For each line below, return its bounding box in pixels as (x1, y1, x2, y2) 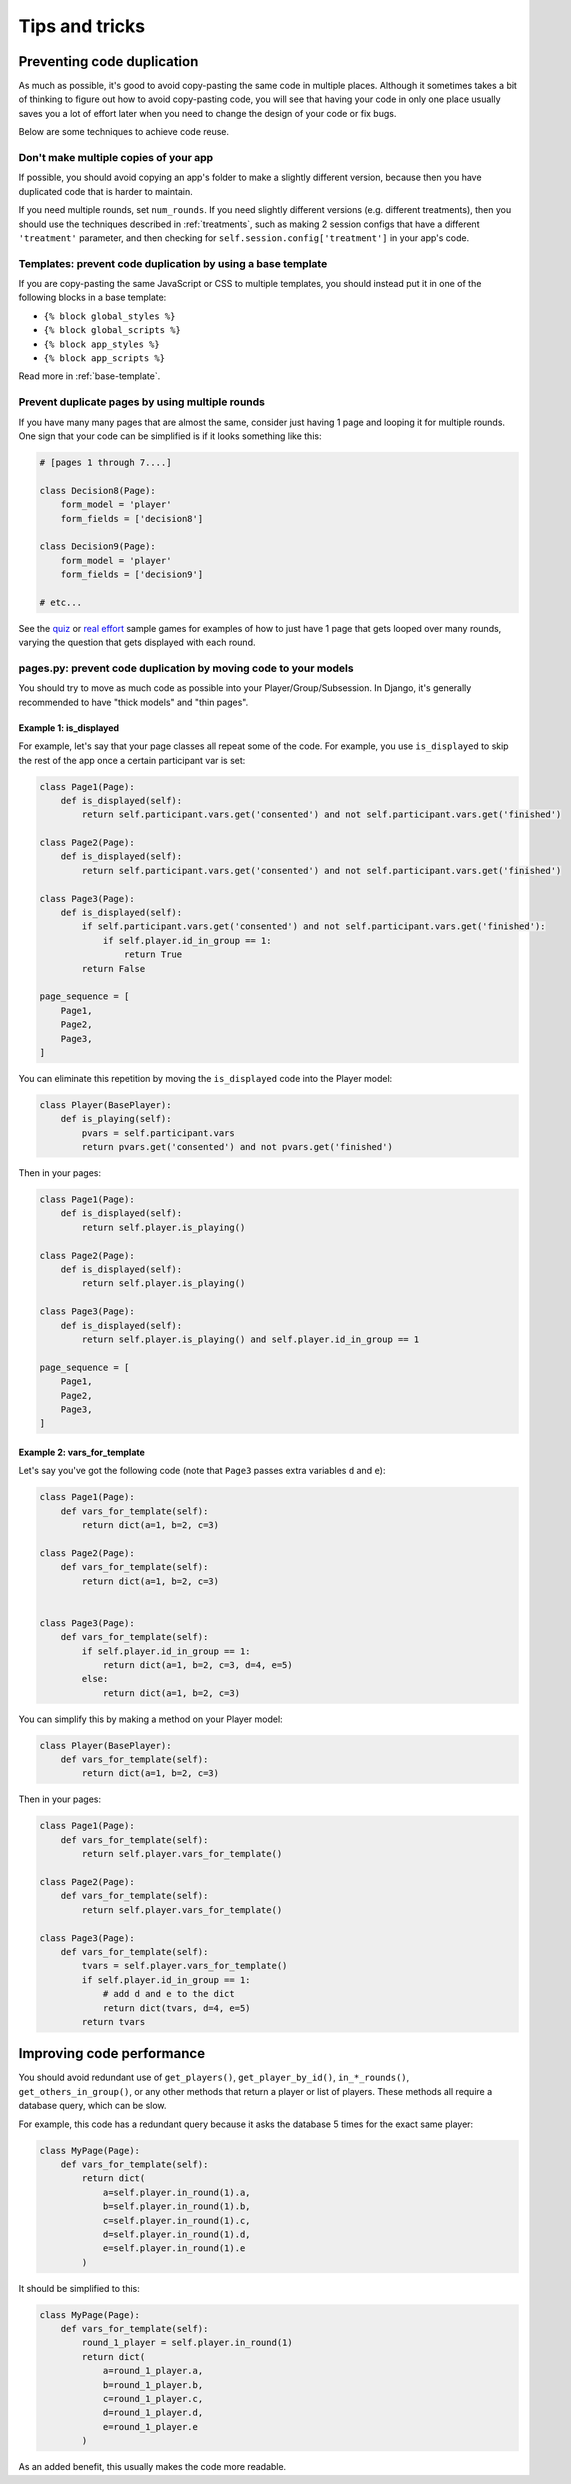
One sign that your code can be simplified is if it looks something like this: (18, 430, 322, 442)
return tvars (81, 2016, 146, 2027)
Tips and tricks (18, 15, 145, 37)
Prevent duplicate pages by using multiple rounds (18, 395, 265, 409)
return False (81, 963, 146, 974)
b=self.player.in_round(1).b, (102, 2201, 251, 2212)
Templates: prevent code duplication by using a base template (18, 256, 328, 270)
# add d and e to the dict (102, 1988, 235, 2000)
